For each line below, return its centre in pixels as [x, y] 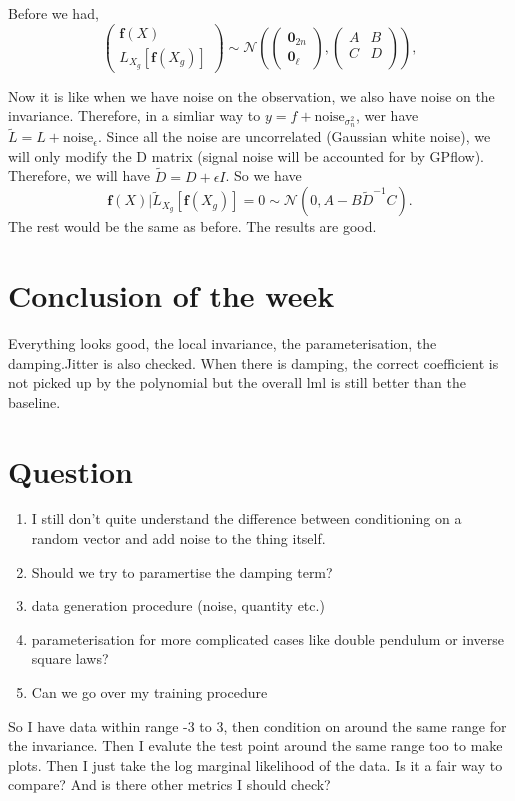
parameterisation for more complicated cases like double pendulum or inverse [268, 638]
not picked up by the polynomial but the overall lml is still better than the [237, 382]
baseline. [34, 401]
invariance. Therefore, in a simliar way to [134, 115]
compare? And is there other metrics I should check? [169, 784]
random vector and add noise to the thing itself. [178, 538]
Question [70, 470]
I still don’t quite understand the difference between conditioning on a [246, 518]
